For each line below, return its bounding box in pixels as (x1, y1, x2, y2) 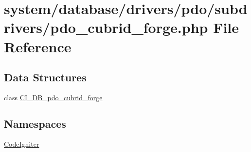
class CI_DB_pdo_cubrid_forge (4, 92, 103, 102)
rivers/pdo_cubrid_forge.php (4, 17, 208, 37)
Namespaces (4, 116, 66, 131)
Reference (4, 36, 72, 56)
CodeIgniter (4, 138, 39, 149)
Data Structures (4, 70, 87, 85)
